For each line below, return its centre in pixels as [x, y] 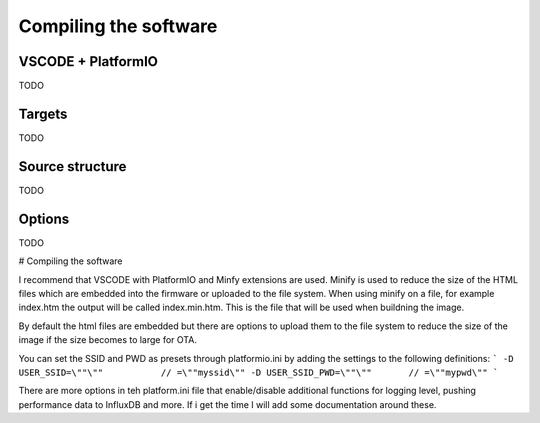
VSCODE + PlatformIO [88, 61]
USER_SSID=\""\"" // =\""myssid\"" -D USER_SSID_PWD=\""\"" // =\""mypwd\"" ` [258, 372]
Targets [43, 113]
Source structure [72, 166]
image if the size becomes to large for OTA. [107, 340]
